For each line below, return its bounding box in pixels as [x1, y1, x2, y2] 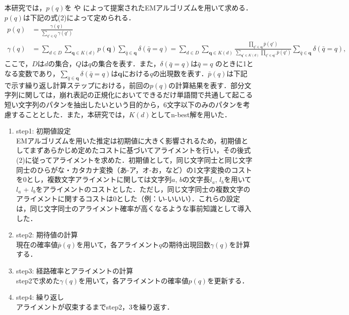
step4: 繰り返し [16, 292, 64, 302]
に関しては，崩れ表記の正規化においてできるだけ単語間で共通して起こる [18, 90, 253, 100]
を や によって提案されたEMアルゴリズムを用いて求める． [64, 2, 253, 12]
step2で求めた [16, 275, 60, 285]
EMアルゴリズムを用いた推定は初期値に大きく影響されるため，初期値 [16, 135, 242, 145]
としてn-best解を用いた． [150, 109, 231, 119]
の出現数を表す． [153, 68, 208, 79]
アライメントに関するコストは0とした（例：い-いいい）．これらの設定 [16, 193, 240, 204]
